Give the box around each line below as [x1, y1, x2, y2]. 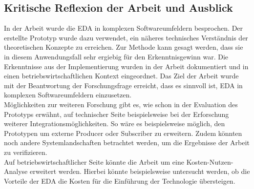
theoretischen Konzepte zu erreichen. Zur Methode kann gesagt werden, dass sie [4, 42, 243, 52]
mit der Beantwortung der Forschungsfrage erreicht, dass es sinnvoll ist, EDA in [4, 80, 243, 90]
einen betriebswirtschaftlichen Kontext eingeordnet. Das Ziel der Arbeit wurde [4, 71, 239, 81]
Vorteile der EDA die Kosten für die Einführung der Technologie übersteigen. [4, 175, 235, 186]
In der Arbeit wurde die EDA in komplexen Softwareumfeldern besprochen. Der [4, 23, 243, 33]
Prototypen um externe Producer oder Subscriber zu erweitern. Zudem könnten [4, 128, 242, 138]
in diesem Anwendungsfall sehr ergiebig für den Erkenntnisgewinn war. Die [4, 51, 229, 61]
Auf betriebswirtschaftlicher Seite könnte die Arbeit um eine [4, 156, 184, 167]
